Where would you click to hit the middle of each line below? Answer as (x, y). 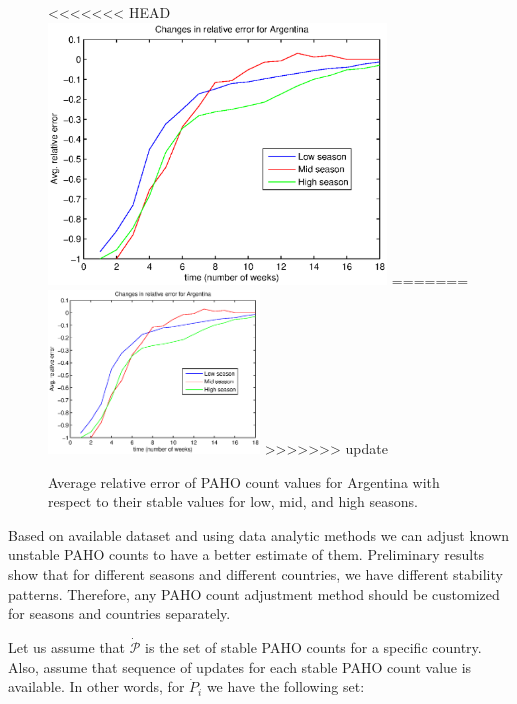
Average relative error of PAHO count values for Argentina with (244, 481)
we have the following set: (285, 686)
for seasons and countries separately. (119, 613)
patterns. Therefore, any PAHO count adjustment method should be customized (254, 593)
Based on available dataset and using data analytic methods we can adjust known (259, 534)
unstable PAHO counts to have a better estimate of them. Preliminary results (246, 554)
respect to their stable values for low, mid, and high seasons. (233, 501)
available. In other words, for (96, 686)
